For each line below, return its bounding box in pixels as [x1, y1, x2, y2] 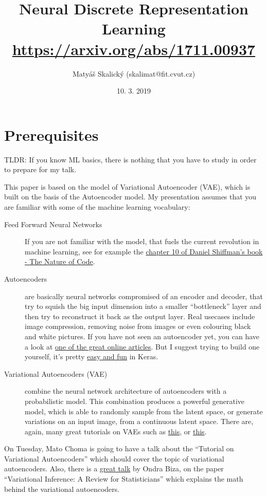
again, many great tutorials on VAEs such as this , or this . [25, 426, 207, 436]
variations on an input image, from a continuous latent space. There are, [25, 416, 254, 427]
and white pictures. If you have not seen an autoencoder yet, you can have [25, 330, 259, 341]
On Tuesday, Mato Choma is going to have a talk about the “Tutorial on [4, 443, 234, 454]
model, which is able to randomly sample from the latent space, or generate [25, 406, 263, 416]
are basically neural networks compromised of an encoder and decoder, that [25, 290, 263, 301]
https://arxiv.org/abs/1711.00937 [12, 38, 256, 59]
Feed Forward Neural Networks [4, 218, 102, 229]
